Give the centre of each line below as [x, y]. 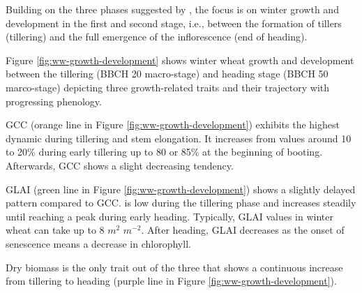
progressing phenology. [54, 101]
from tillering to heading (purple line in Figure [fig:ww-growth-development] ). [171, 281]
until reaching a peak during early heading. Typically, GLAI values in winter [169, 216]
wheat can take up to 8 [55, 230]
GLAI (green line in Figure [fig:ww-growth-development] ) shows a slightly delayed [181, 189]
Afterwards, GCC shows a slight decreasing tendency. [120, 165]
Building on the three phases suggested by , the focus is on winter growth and [172, 9]
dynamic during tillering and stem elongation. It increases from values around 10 [179, 138]
